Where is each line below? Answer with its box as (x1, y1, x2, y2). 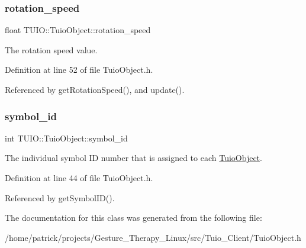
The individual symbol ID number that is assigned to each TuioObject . (5, 152, 262, 164)
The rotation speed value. (5, 43, 98, 56)
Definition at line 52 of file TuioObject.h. (5, 63, 153, 76)
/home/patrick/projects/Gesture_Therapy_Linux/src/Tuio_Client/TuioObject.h (5, 231, 301, 243)
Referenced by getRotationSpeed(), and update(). (5, 83, 185, 95)
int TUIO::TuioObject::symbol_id (5, 131, 128, 144)
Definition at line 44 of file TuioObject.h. (5, 172, 153, 183)
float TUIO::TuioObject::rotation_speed (5, 24, 151, 36)
